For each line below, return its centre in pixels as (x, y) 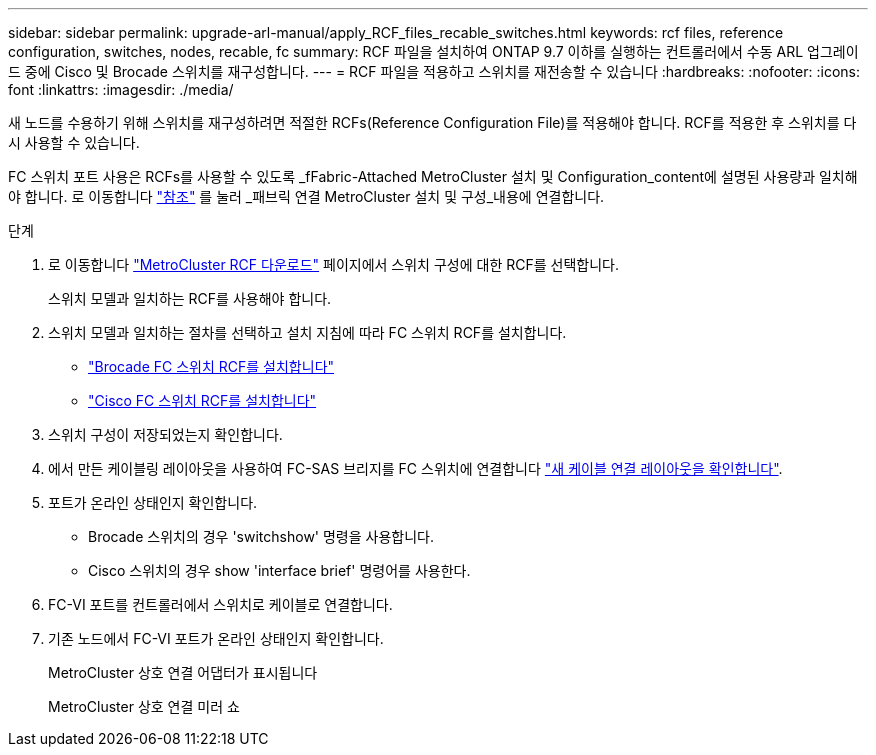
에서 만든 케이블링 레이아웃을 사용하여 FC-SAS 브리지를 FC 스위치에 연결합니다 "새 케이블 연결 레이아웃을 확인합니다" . (415, 468)
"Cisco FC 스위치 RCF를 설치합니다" (202, 400)
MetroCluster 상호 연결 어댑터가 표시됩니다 (183, 672)
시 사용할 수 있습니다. (74, 142)
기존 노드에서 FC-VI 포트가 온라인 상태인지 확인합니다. (216, 638)
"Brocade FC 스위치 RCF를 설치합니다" (211, 366)
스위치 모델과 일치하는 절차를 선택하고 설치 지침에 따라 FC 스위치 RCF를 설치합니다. (307, 332)
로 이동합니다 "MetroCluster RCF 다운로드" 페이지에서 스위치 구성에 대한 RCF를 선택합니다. (333, 264)
